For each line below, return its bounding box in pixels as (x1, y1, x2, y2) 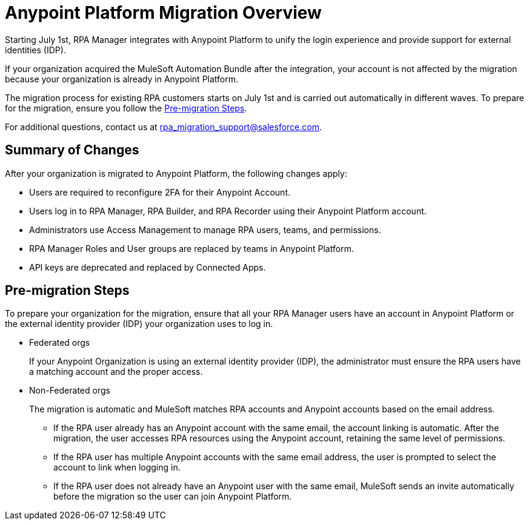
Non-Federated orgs (29, 385, 110, 396)
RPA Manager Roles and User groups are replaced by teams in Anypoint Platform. (29, 243, 354, 254)
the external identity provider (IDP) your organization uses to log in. (5, 319, 273, 329)
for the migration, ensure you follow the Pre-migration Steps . (5, 102, 247, 113)
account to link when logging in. (53, 462, 181, 473)
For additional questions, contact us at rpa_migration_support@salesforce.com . (5, 121, 322, 132)
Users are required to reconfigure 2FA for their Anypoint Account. (29, 187, 291, 197)
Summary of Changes (5, 142, 139, 158)
